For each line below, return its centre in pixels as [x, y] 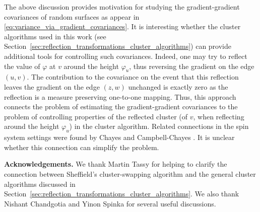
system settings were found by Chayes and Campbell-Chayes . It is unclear [119, 137]
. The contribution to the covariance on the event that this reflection [133, 77]
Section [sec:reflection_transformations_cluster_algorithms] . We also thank [122, 194]
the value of [22, 66]
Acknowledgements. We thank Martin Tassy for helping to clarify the [116, 164]
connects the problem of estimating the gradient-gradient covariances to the [121, 107]
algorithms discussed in [40, 184]
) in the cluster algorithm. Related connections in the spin [159, 126]
